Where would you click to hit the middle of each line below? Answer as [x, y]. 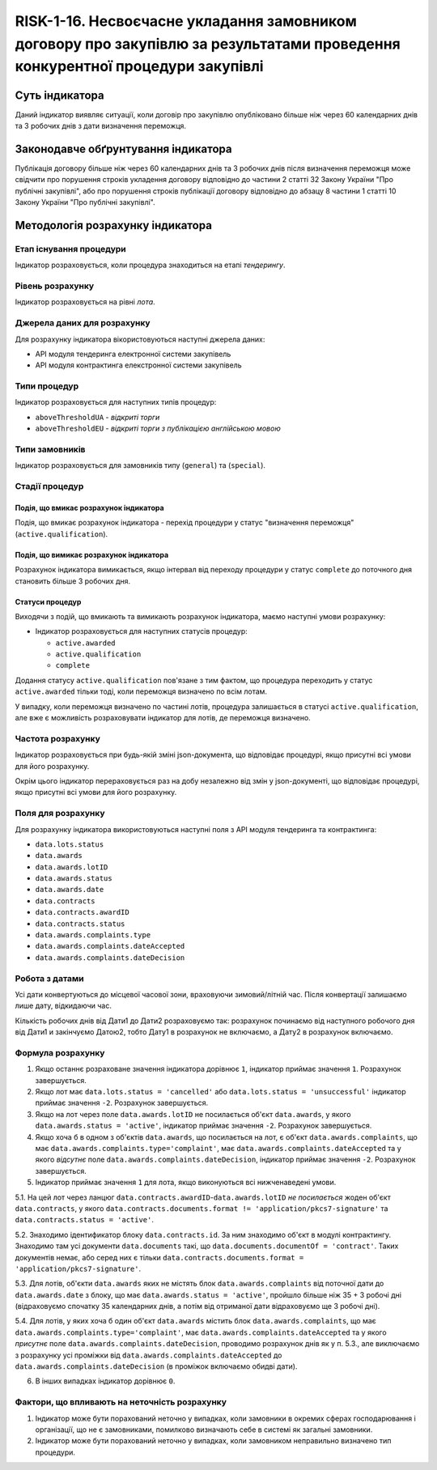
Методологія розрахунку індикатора [113, 225]
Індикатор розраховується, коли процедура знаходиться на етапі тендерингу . [151, 265]
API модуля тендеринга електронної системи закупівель [133, 354]
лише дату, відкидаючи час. [64, 1006]
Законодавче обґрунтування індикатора [123, 149]
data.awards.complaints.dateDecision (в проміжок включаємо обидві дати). [156, 1366]
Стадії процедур [49, 486]
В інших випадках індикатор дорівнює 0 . [105, 1381]
